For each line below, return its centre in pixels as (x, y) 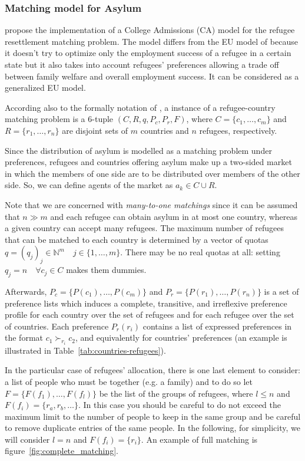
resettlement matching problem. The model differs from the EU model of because (151, 41)
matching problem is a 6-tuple (59, 119)
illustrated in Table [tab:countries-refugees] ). (85, 350)
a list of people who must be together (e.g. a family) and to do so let (129, 381)
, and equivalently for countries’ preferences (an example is (181, 337)
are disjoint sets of (95, 130)
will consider (27, 439)
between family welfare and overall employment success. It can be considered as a (152, 76)
